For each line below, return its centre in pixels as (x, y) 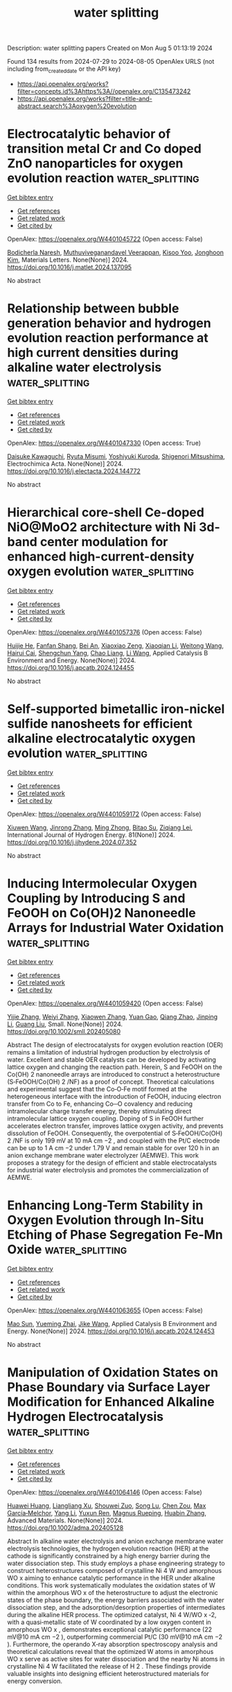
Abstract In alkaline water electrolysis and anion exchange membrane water (115, 1541)
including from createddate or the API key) (64, 69)
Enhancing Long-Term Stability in (105, 1205)
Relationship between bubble (93, 309)
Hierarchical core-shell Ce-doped (106, 512)
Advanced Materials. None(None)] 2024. (65, 1520)
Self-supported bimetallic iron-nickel (116, 709)
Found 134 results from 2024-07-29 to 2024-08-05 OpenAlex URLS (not (111, 62)
